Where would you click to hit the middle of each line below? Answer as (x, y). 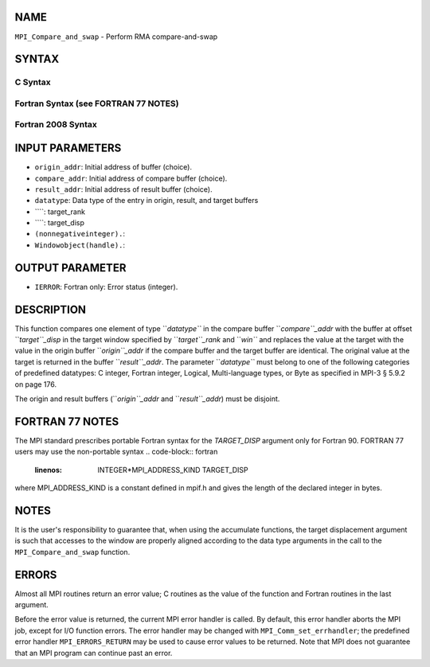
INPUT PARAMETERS (68, 148)
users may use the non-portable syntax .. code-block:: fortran (116, 452)
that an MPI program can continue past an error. (94, 653)
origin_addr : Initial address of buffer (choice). (113, 167)
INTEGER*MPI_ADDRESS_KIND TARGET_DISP (173, 470)
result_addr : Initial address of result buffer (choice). (123, 189)
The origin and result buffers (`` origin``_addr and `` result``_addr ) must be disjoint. (147, 399)
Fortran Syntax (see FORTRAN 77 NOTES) (97, 103)
